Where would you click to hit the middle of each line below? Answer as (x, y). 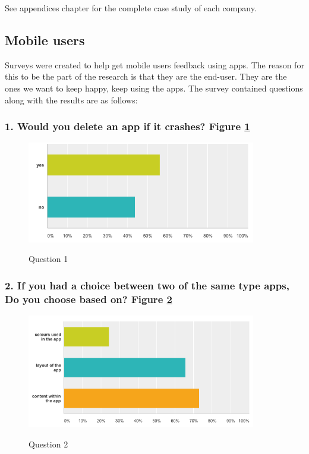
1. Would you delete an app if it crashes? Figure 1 (127, 126)
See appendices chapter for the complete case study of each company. (131, 8)
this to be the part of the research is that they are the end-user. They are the (146, 76)
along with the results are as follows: (71, 100)
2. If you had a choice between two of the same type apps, (147, 285)
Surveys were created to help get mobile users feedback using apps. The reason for (154, 64)
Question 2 (48, 444)
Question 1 (48, 259)
